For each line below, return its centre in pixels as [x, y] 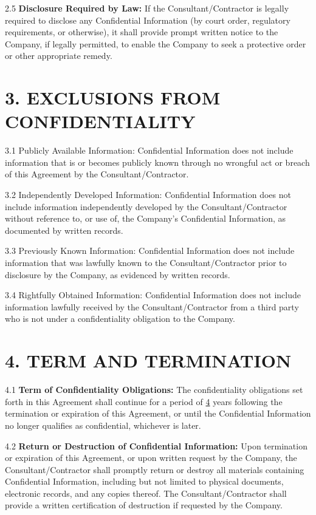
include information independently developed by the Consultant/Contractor [146, 206]
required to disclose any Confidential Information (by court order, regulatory [148, 20]
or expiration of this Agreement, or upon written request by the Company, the [151, 458]
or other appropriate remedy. [59, 56]
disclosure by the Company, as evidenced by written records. [118, 274]
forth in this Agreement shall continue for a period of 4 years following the [144, 401]
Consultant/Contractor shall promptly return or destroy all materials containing [155, 469]
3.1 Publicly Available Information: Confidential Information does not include [149, 150]
